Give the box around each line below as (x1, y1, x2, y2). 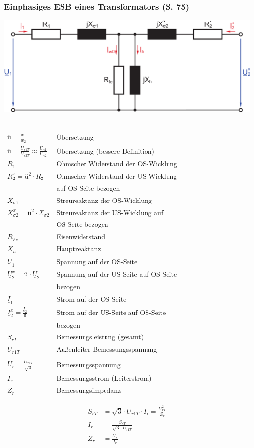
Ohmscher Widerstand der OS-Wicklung (56, 158, 177, 169)
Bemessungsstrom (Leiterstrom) (56, 373, 152, 383)
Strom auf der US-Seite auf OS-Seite (56, 307, 166, 317)
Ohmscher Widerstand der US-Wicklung (56, 170, 177, 180)
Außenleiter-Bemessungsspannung (56, 344, 157, 354)
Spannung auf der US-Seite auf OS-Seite (56, 269, 177, 279)
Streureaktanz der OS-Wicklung (56, 195, 152, 205)
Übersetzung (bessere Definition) (56, 145, 154, 156)
